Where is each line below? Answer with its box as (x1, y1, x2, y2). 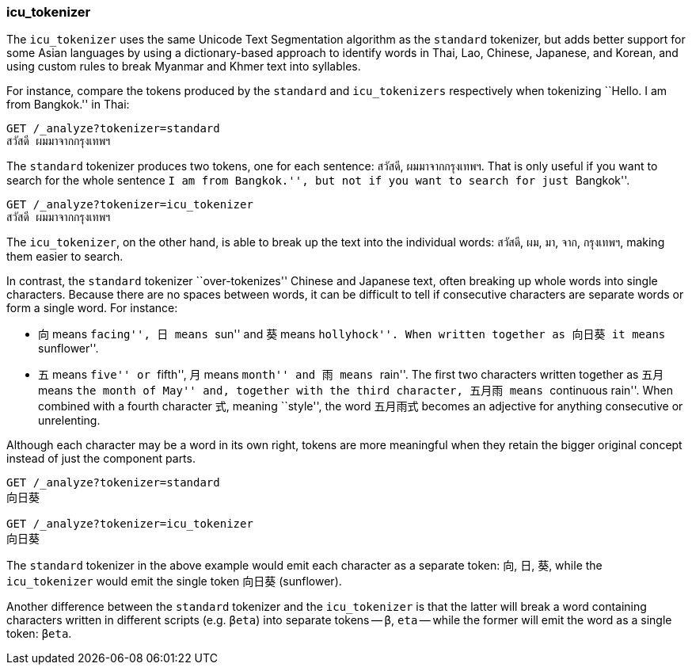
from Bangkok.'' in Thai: (6, 97, 130, 112)
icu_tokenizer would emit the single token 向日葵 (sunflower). (6, 574, 342, 589)
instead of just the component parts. (6, 452, 196, 466)
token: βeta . (6, 627, 72, 641)
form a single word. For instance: (6, 301, 178, 315)
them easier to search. (6, 250, 124, 264)
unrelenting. (38, 414, 101, 428)
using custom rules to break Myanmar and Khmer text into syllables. (6, 59, 361, 74)
